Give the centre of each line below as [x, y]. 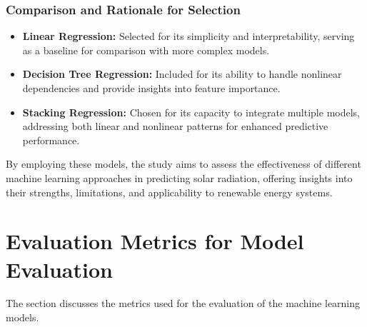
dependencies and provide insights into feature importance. [151, 88]
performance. [51, 140]
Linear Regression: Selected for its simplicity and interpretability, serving [188, 36]
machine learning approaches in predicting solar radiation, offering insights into [179, 177]
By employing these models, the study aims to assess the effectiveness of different [183, 164]
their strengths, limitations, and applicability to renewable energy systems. [169, 192]
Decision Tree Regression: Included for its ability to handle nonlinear [182, 74]
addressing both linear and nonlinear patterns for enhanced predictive [175, 126]
